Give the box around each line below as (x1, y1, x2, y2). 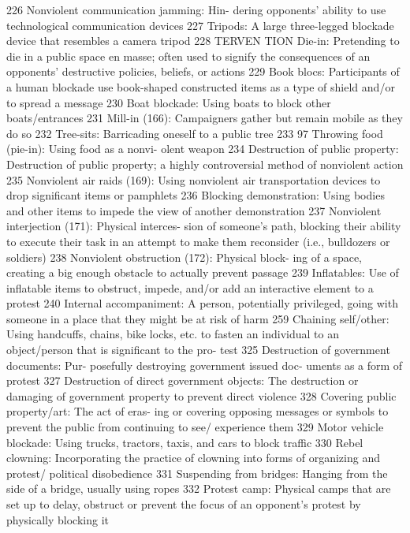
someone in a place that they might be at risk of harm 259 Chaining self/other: (6, 310, 389, 326)
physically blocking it (6, 511, 109, 527)
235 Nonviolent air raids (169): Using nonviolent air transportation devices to (6, 171, 381, 188)
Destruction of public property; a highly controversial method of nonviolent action (6, 155, 404, 172)
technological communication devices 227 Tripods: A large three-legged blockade (6, 17, 394, 33)
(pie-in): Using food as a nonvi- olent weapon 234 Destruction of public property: (6, 140, 399, 157)
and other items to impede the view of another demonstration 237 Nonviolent (6, 202, 382, 218)
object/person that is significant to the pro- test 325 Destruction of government (6, 341, 390, 358)
